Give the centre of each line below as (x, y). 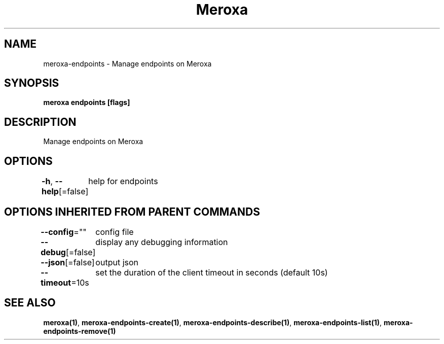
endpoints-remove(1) (80, 331)
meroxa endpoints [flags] (87, 102)
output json (117, 262)
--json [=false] (68, 262)
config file (115, 232)
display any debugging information (162, 242)
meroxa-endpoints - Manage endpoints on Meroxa (127, 63)
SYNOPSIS (32, 83)
